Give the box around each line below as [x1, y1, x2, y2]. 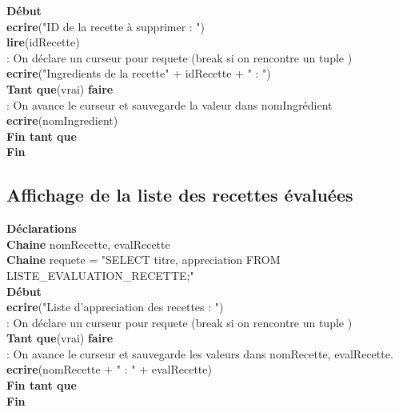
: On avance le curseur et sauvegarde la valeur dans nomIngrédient [6, 96, 333, 113]
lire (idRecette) [6, 34, 80, 50]
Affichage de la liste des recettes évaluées [6, 182, 353, 207]
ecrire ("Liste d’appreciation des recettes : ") [6, 298, 224, 315]
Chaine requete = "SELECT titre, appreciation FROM [6, 251, 281, 268]
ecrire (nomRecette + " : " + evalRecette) [6, 361, 212, 378]
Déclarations [6, 220, 77, 237]
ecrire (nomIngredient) [6, 112, 118, 129]
